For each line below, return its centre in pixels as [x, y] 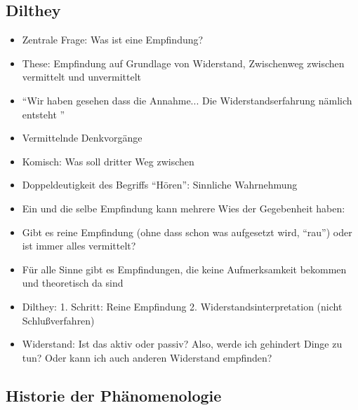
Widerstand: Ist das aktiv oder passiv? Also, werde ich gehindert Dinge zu [182, 344]
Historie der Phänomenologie [114, 395]
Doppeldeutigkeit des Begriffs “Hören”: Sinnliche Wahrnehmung [160, 185]
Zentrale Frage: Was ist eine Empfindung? [113, 40]
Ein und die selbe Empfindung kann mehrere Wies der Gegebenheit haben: [184, 208]
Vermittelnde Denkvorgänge [82, 138]
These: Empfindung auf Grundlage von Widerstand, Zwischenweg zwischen [183, 63]
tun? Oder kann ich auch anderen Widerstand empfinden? [147, 357]
